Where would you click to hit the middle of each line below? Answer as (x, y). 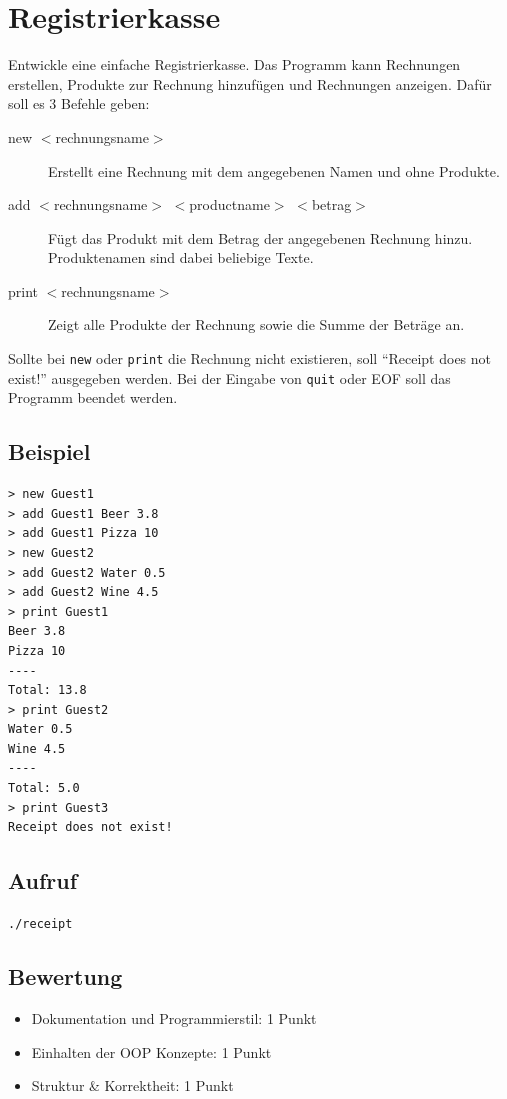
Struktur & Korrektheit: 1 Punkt (132, 1085)
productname (229, 204)
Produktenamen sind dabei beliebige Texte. (181, 257)
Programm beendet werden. (93, 397)
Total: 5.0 (44, 788)
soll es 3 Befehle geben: (79, 103)
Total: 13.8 (47, 690)
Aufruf (43, 880)
